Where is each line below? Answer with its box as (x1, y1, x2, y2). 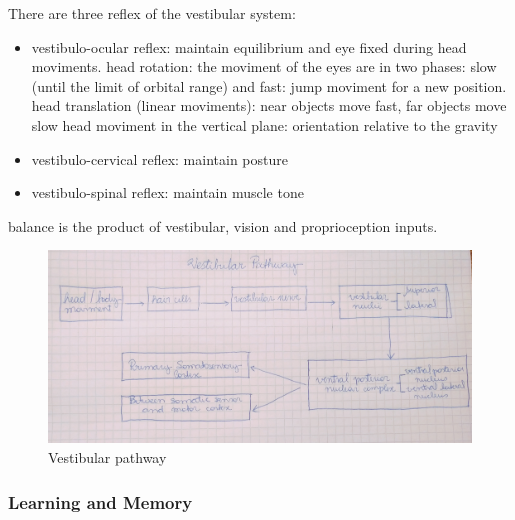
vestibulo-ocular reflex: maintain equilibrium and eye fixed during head (31, 36, 467, 57)
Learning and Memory (8, 489, 193, 514)
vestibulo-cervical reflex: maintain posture (31, 148, 288, 169)
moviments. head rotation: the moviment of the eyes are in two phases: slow (31, 56, 497, 77)
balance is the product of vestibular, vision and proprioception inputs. (8, 215, 438, 236)
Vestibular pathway (48, 447, 167, 468)
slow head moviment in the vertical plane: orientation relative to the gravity (31, 114, 498, 135)
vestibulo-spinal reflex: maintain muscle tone (31, 182, 304, 203)
